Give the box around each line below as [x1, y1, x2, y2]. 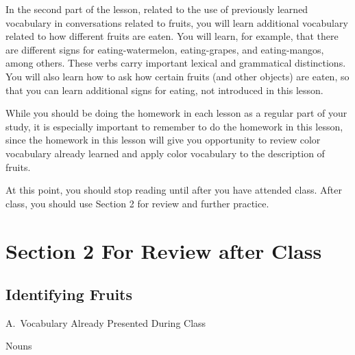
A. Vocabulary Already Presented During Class [5, 315, 206, 330]
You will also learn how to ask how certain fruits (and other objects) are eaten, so [5, 69, 350, 83]
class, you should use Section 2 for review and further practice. [5, 196, 269, 210]
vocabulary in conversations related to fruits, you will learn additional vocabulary [5, 15, 348, 30]
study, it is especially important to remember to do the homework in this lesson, [5, 119, 343, 133]
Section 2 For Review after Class [5, 236, 322, 264]
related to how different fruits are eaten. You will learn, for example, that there [5, 29, 339, 43]
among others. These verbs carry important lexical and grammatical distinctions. [5, 56, 346, 70]
